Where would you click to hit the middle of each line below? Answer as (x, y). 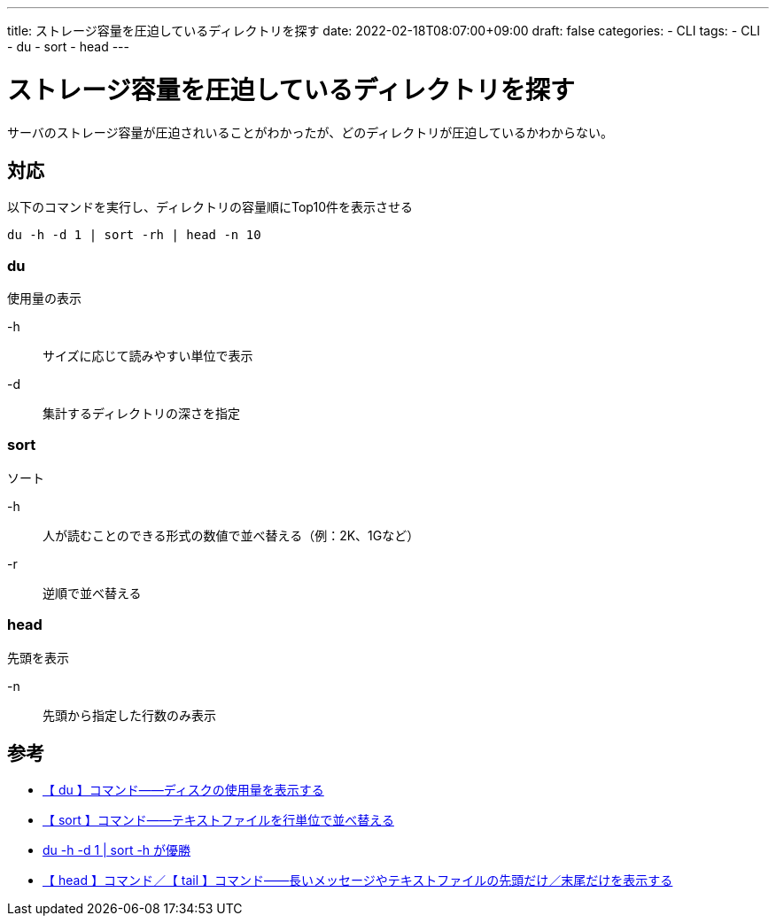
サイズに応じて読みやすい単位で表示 (148, 356)
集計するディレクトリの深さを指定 (142, 414)
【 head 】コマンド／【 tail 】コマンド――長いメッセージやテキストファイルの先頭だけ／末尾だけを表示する (358, 880)
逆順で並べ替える (92, 593)
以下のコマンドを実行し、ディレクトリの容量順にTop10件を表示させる (210, 207)
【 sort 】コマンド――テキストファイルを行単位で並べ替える (218, 820)
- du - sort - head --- (68, 47)
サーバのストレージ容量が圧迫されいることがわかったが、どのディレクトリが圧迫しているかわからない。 (310, 132)
